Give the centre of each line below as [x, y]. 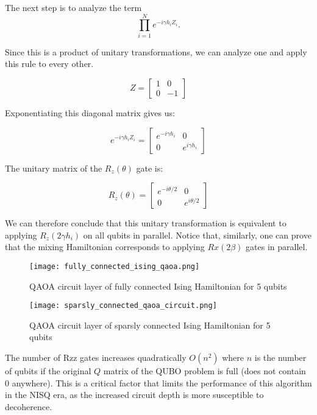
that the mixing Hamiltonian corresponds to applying [105, 247]
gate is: [150, 168]
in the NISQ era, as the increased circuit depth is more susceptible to [134, 395]
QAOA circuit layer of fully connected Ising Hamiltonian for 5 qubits [158, 286]
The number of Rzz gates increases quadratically [96, 357]
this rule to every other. [49, 64]
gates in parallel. [277, 247]
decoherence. [29, 406]
